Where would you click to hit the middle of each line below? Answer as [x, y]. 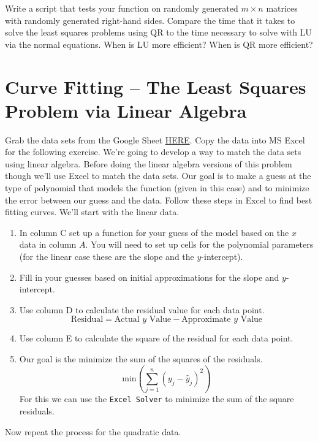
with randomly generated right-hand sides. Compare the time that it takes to [150, 20]
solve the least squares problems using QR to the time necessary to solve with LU [158, 32]
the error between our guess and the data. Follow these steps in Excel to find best [159, 200]
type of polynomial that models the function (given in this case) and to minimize [157, 188]
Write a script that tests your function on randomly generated [122, 8]
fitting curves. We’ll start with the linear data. [92, 212]
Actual [127, 320]
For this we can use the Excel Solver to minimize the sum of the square [157, 399]
